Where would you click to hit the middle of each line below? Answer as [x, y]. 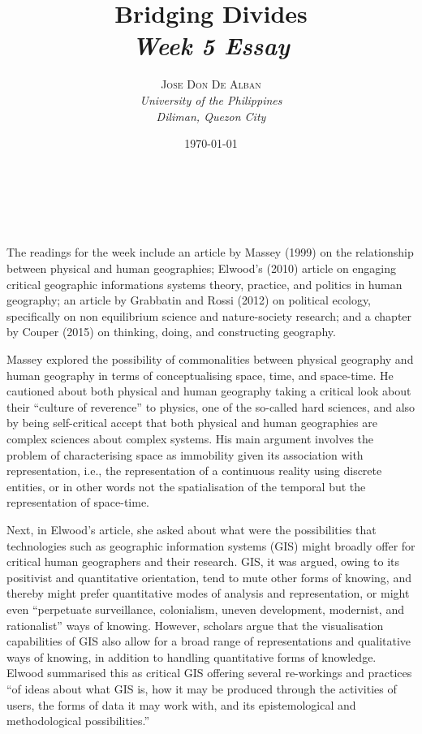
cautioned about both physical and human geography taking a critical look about [209, 391]
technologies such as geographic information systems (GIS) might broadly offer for [211, 545]
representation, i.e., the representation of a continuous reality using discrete [194, 471]
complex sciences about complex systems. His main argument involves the [190, 438]
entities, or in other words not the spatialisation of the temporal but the [186, 486]
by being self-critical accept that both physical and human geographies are [192, 423]
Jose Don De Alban [211, 84]
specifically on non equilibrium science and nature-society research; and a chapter [209, 315]
